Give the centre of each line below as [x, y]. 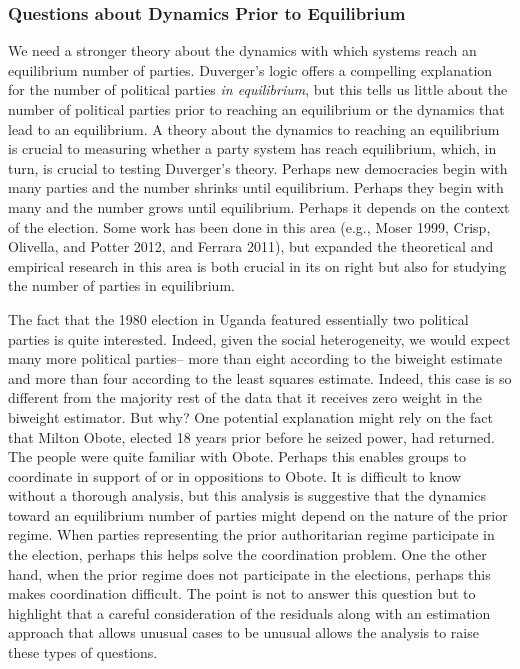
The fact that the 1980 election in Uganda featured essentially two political [238, 318]
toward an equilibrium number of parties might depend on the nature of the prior [258, 514]
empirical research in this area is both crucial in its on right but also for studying [257, 265]
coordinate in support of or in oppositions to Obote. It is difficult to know [235, 475]
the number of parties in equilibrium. [121, 285]
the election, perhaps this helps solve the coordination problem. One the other [247, 554]
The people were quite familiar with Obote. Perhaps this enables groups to [237, 456]
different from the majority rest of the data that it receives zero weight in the [245, 397]
